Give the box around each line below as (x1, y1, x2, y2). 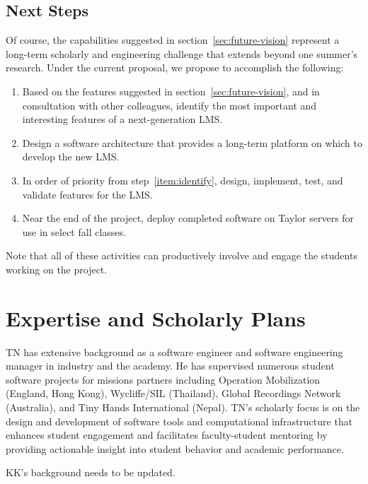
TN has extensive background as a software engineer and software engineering (6, 344, 343, 359)
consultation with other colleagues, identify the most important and (22, 98, 317, 112)
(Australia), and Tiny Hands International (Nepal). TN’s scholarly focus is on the (6, 400, 360, 415)
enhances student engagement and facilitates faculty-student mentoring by (6, 427, 328, 442)
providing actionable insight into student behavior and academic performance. (6, 441, 344, 456)
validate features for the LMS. (22, 187, 153, 201)
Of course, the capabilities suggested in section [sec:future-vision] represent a (6, 33, 340, 47)
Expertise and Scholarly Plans (6, 303, 306, 332)
